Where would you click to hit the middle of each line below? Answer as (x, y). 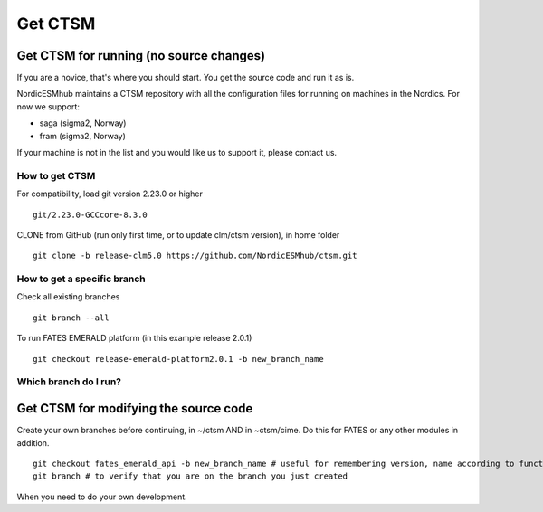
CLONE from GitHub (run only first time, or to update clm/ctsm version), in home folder (178, 234)
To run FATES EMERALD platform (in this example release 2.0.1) (134, 338)
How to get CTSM (56, 175)
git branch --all (71, 318)
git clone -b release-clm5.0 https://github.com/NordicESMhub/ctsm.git (195, 256)
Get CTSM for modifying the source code (135, 408)
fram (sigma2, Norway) (83, 136)
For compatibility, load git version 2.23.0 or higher (110, 194)
